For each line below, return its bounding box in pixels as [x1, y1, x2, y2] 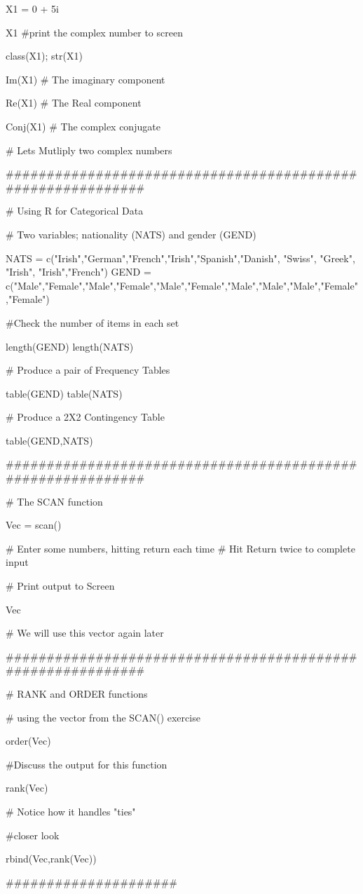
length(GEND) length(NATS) [6, 339, 134, 353]
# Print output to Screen [6, 578, 115, 593]
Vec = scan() [6, 517, 62, 532]
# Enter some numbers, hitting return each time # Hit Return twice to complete [6, 541, 355, 555]
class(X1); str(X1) [6, 48, 83, 63]
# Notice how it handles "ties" [6, 804, 136, 818]
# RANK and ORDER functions [6, 686, 148, 700]
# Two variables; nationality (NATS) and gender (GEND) [6, 226, 256, 241]
